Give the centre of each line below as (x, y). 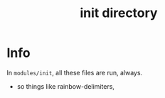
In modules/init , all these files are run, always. (75, 72)
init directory (119, 13)
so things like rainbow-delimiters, (66, 86)
